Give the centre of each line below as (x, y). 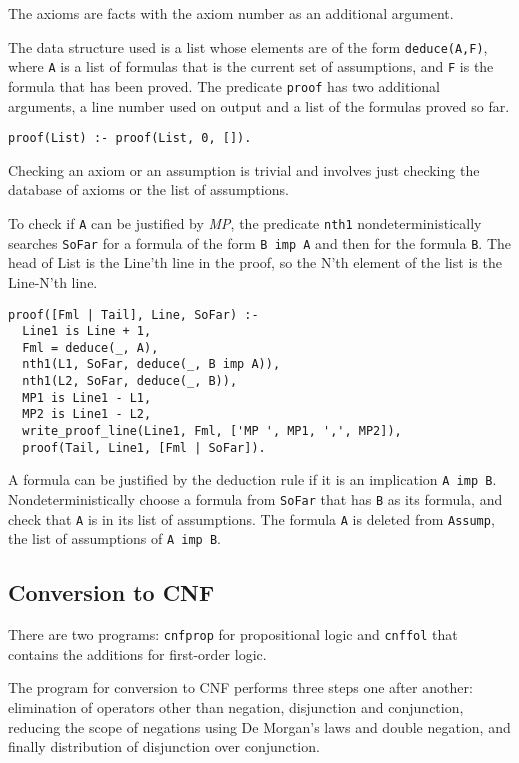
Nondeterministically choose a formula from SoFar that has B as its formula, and (255, 499)
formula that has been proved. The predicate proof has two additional (224, 85)
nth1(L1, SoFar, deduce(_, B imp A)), (151, 364)
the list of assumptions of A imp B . (115, 538)
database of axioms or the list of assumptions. (148, 189)
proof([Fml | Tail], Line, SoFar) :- (133, 314)
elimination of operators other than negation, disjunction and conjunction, (236, 707)
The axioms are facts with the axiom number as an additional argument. (231, 13)
